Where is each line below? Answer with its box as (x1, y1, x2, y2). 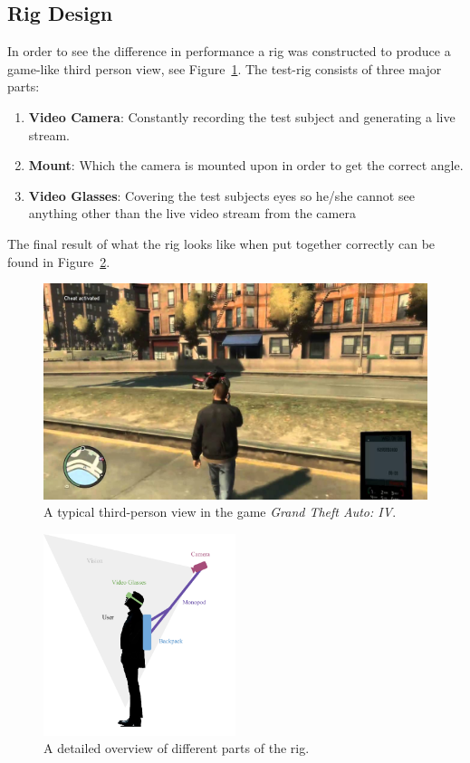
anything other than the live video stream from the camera (28, 204, 356, 223)
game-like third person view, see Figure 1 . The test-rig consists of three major (7, 59, 442, 78)
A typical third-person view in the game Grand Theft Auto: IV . (43, 502, 397, 521)
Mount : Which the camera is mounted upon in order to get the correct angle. (28, 156, 464, 175)
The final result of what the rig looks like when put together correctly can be (7, 234, 436, 253)
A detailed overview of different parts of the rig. (43, 739, 310, 758)
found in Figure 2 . (7, 252, 110, 271)
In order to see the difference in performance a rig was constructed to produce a (7, 42, 451, 61)
